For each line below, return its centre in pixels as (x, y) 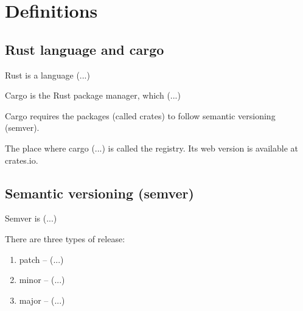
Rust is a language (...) (47, 75)
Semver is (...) (31, 218)
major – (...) (42, 300)
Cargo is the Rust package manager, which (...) (93, 95)
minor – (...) (42, 280)
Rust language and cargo (85, 49)
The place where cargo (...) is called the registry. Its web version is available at (151, 148)
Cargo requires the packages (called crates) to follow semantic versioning (140, 115)
